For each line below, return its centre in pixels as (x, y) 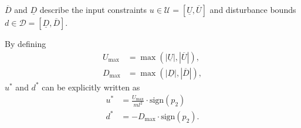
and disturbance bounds (253, 9)
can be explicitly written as (91, 87)
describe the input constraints (93, 9)
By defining (26, 43)
